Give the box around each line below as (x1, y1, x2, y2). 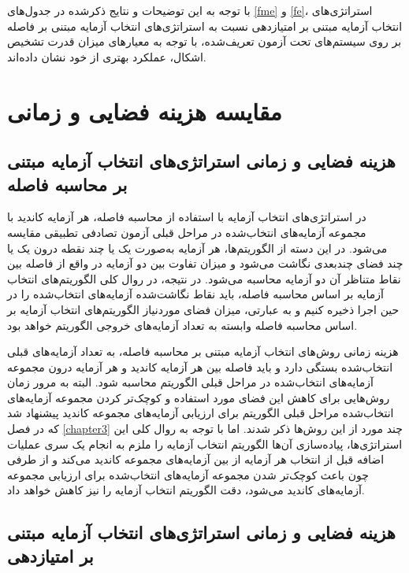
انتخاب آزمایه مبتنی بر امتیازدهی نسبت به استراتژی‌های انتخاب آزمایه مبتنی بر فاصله (7, 17, 403, 34)
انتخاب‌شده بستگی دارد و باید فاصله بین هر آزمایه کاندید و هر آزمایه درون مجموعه (7, 358, 393, 375)
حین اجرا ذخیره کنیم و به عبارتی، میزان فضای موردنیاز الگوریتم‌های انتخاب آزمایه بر (7, 301, 400, 317)
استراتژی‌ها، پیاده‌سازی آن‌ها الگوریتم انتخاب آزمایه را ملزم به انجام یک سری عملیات (7, 435, 403, 452)
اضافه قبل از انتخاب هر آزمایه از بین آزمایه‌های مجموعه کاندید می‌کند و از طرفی (7, 451, 385, 468)
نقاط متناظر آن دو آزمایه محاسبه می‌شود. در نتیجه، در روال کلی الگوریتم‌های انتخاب (7, 270, 401, 286)
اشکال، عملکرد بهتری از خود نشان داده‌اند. (7, 48, 206, 65)
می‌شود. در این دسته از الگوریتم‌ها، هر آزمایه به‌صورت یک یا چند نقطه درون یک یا (7, 239, 388, 256)
